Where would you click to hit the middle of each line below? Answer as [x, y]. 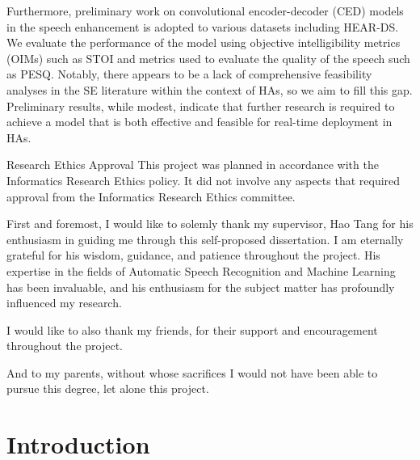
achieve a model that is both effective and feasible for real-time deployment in [199, 122]
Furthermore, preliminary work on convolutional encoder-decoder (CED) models [205, 11]
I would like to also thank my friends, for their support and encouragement [192, 329]
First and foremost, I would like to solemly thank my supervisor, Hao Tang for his [210, 224]
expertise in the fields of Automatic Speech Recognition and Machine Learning [201, 270]
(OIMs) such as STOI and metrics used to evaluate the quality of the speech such [208, 58]
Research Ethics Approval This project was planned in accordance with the [193, 165]
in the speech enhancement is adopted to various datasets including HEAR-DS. [203, 26]
